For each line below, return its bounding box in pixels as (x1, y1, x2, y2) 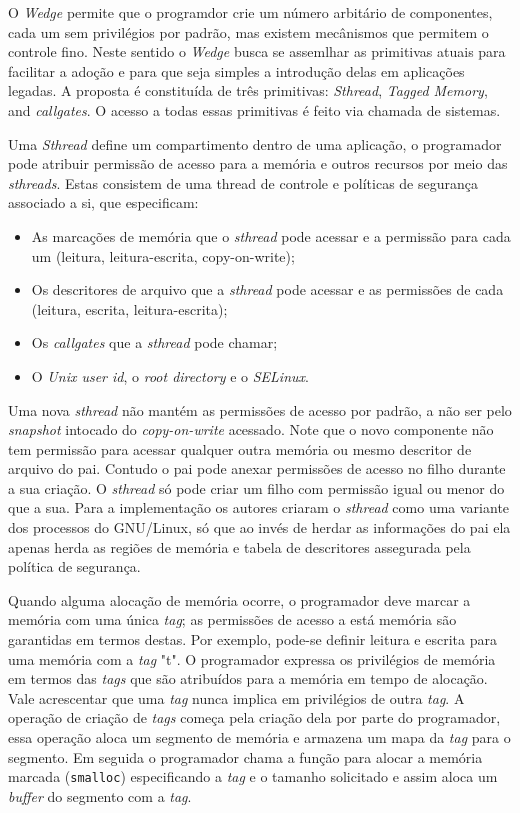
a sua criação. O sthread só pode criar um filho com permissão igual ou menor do (8, 477, 505, 498)
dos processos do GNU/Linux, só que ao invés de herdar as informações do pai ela (8, 517, 511, 538)
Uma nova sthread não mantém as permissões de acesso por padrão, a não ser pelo (8, 399, 512, 420)
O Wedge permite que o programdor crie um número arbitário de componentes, (8, 2, 493, 22)
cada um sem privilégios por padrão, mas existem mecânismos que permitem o (8, 21, 489, 42)
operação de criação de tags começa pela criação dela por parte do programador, (8, 707, 501, 728)
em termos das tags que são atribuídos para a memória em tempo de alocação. (8, 668, 488, 689)
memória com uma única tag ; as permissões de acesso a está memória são (8, 609, 457, 630)
